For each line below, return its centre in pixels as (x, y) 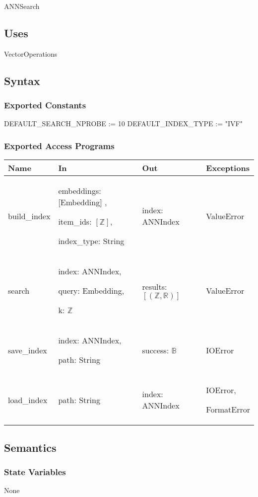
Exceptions (228, 168)
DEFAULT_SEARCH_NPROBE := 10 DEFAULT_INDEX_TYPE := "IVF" (123, 124)
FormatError (228, 410)
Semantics (30, 447)
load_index (28, 400)
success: (156, 350)
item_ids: (75, 222)
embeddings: (80, 191)
